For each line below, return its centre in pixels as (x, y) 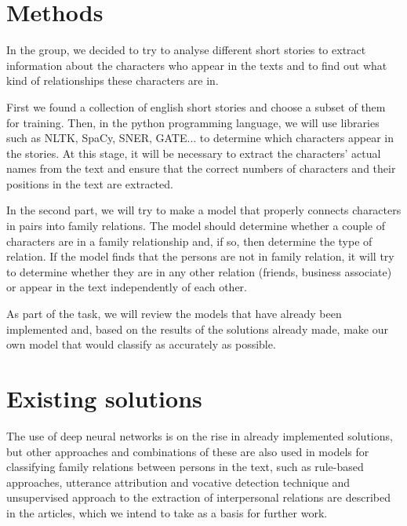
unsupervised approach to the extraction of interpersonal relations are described (198, 497)
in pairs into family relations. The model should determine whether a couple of (196, 226)
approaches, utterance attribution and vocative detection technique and (178, 482)
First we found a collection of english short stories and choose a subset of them (196, 106)
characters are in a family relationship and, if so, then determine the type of (189, 241)
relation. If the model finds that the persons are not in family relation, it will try (200, 256)
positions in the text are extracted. (90, 183)
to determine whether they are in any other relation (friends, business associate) (199, 271)
